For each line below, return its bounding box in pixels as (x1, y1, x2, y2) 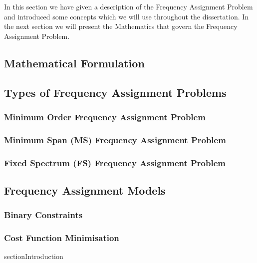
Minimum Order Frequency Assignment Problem (4, 110, 206, 123)
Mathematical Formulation (4, 55, 145, 70)
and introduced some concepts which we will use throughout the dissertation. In (4, 11, 249, 21)
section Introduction (4, 251, 63, 262)
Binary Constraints (4, 209, 83, 221)
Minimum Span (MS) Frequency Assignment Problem (4, 133, 226, 146)
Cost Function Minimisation (4, 232, 119, 244)
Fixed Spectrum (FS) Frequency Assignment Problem (4, 156, 226, 169)
